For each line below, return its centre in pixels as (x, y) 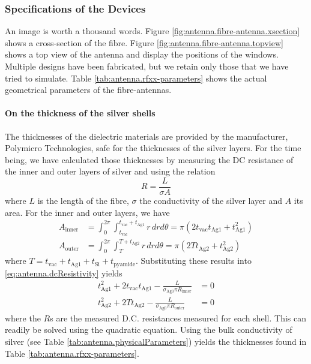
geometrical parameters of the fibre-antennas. (88, 90)
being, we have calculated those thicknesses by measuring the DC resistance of (149, 159)
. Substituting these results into (194, 261)
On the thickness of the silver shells (80, 113)
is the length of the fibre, (83, 201)
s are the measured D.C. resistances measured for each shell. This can (178, 318)
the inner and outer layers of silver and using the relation (110, 171)
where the (23, 318)
